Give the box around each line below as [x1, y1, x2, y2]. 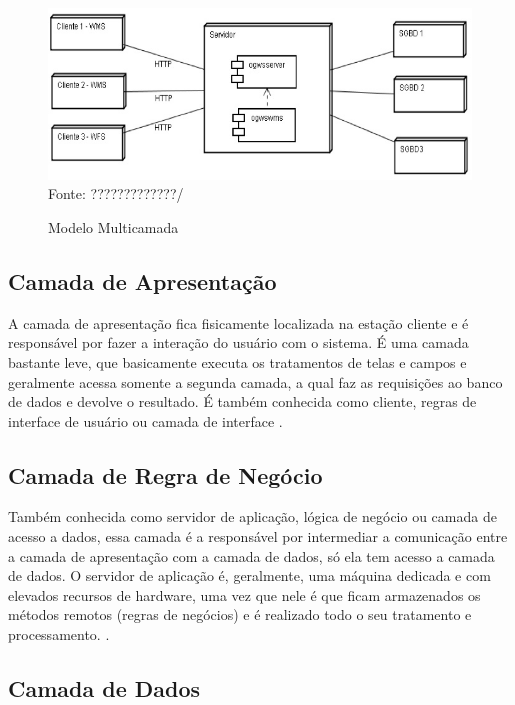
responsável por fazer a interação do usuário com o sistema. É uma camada [8, 332, 469, 353]
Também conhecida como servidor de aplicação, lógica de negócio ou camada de [8, 506, 497, 527]
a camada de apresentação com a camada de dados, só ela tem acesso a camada [8, 545, 495, 566]
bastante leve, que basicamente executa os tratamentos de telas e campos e [8, 351, 467, 372]
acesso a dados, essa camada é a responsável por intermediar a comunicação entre [8, 526, 508, 547]
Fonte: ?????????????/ [48, 183, 184, 204]
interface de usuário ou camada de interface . [8, 410, 283, 431]
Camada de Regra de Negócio [8, 459, 323, 490]
